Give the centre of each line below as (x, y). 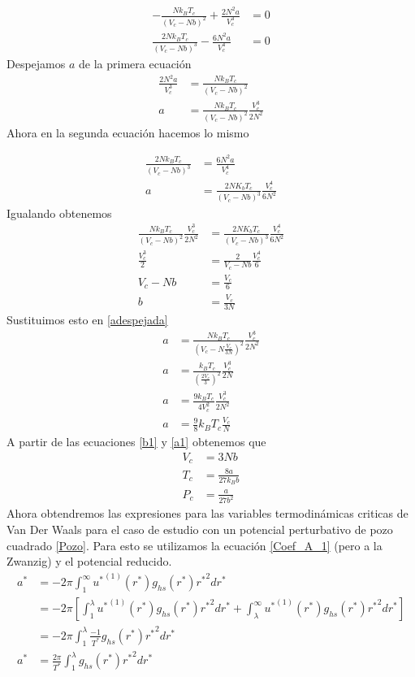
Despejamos (36, 63)
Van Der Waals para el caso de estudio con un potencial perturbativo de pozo (200, 529)
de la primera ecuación (135, 63)
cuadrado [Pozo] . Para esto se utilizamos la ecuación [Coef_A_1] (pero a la (195, 545)
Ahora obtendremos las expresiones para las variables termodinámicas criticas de (207, 513)
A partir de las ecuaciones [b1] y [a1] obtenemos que (136, 442)
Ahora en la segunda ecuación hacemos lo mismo (128, 132)
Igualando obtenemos (59, 213)
